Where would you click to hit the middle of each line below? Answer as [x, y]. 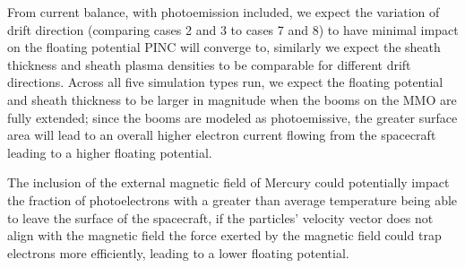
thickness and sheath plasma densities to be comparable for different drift [209, 64]
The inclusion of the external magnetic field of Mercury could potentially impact [228, 182]
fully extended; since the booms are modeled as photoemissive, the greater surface [232, 117]
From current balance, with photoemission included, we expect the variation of [224, 12]
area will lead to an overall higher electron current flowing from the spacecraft [222, 135]
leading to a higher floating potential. [110, 152]
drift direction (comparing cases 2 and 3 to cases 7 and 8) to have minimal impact [233, 29]
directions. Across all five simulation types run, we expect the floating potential [225, 82]
